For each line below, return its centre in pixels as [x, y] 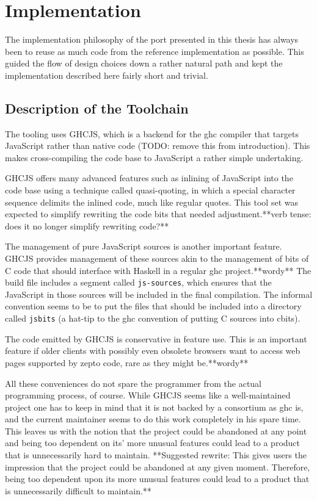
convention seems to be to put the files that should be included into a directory [153, 306]
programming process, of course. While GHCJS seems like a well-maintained [148, 395]
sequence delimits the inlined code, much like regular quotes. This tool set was [151, 202]
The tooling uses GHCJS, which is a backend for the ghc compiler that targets [152, 133]
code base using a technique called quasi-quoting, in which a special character [150, 190]
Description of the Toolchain [97, 108]
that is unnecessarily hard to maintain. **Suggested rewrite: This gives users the [156, 455]
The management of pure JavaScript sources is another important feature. [144, 246]
